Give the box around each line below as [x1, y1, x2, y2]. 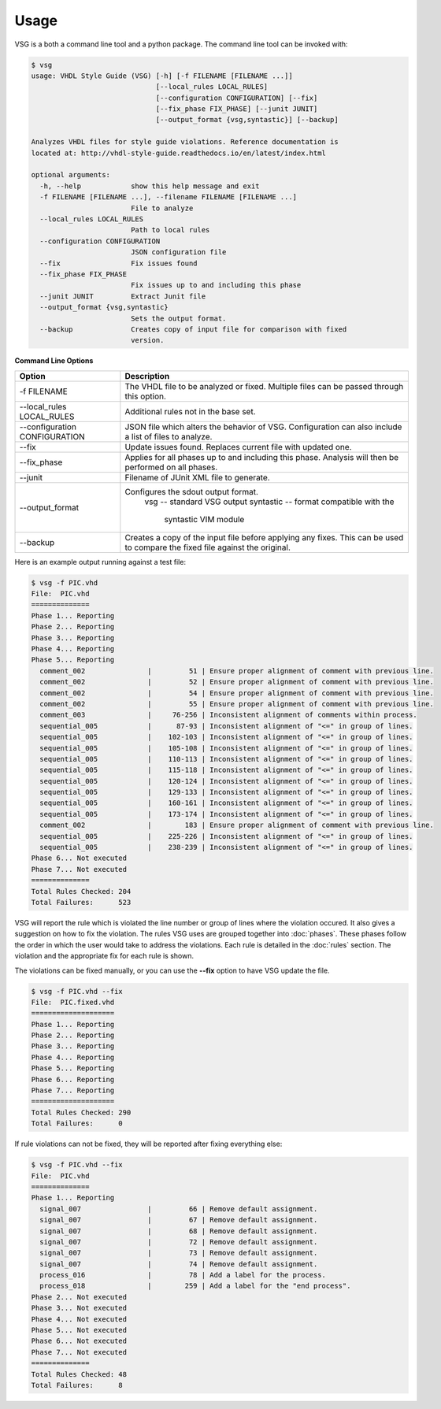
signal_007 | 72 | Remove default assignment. [39, 1237, 318, 1246]
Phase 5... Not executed [31, 1326, 128, 1335]
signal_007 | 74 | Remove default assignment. [39, 1259, 318, 1268]
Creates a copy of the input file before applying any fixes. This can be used [124, 532, 404, 543]
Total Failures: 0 [31, 1119, 124, 1128]
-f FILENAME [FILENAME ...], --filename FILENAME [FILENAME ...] [39, 193, 298, 202]
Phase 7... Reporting [31, 1086, 115, 1095]
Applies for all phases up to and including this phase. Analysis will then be [124, 451, 399, 462]
